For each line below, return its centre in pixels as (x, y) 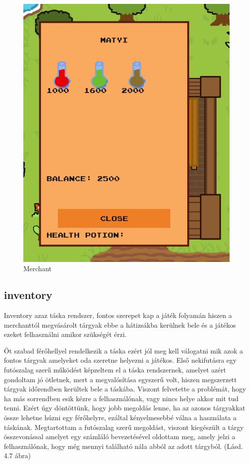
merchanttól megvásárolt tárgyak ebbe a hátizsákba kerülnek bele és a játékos (120, 325)
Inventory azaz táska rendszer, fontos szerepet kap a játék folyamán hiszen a (118, 315)
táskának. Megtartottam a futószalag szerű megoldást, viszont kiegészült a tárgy (124, 427)
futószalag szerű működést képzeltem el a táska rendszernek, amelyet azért (115, 369)
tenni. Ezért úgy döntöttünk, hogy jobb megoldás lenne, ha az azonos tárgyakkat (125, 408)
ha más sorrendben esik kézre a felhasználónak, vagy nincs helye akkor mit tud (121, 398)
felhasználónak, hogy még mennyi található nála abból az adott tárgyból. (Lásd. (124, 446)
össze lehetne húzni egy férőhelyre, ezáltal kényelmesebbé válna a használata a (120, 417)
